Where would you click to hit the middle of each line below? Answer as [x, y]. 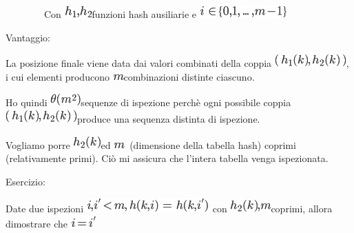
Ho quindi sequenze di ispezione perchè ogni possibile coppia [148, 102]
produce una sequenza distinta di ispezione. [169, 118]
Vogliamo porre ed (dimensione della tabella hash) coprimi [151, 144]
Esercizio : [25, 181]
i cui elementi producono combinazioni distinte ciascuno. [130, 76]
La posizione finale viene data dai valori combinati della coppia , [177, 63]
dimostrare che [37, 223]
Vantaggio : [28, 37]
